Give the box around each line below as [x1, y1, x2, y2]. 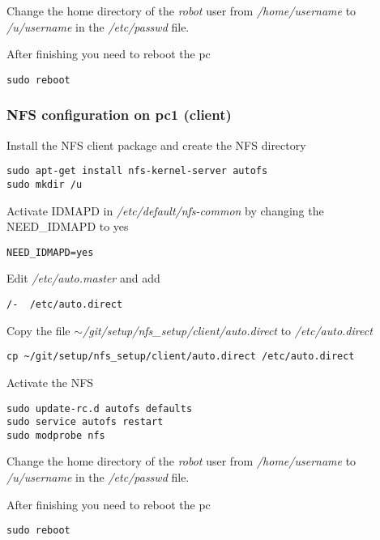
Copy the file [6, 321, 70, 338]
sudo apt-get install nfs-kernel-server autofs [6, 165, 268, 177]
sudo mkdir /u [6, 178, 83, 190]
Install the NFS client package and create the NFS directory [6, 136, 306, 153]
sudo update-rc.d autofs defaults [6, 402, 193, 415]
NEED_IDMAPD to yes [6, 218, 129, 235]
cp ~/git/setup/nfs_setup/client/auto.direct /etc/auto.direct [6, 351, 355, 363]
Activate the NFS [6, 373, 94, 390]
